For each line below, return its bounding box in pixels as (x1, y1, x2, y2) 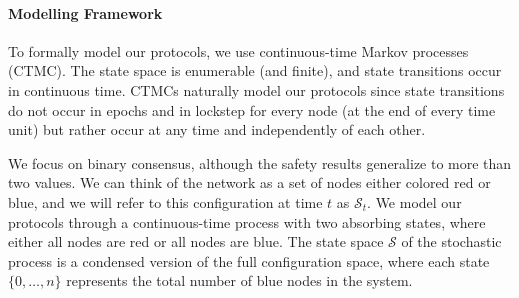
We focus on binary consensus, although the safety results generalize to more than (8, 152, 512, 173)
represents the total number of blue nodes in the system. (66, 270, 413, 291)
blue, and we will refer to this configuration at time (8, 191, 323, 212)
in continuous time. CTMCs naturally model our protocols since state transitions (8, 79, 505, 100)
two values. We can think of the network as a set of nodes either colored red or (8, 172, 491, 193)
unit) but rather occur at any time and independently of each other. (8, 119, 426, 140)
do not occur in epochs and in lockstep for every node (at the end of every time (8, 99, 496, 120)
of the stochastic (401, 231, 502, 252)
